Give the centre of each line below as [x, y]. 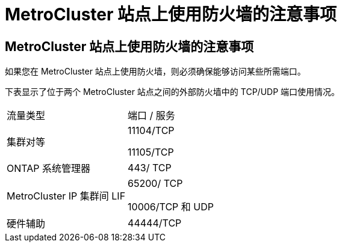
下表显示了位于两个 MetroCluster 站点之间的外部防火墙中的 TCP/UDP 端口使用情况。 [173, 92]
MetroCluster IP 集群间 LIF [66, 196]
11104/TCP [151, 131]
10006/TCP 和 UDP [171, 207]
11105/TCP [151, 152]
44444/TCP [155, 223]
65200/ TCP [155, 184]
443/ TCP [150, 168]
